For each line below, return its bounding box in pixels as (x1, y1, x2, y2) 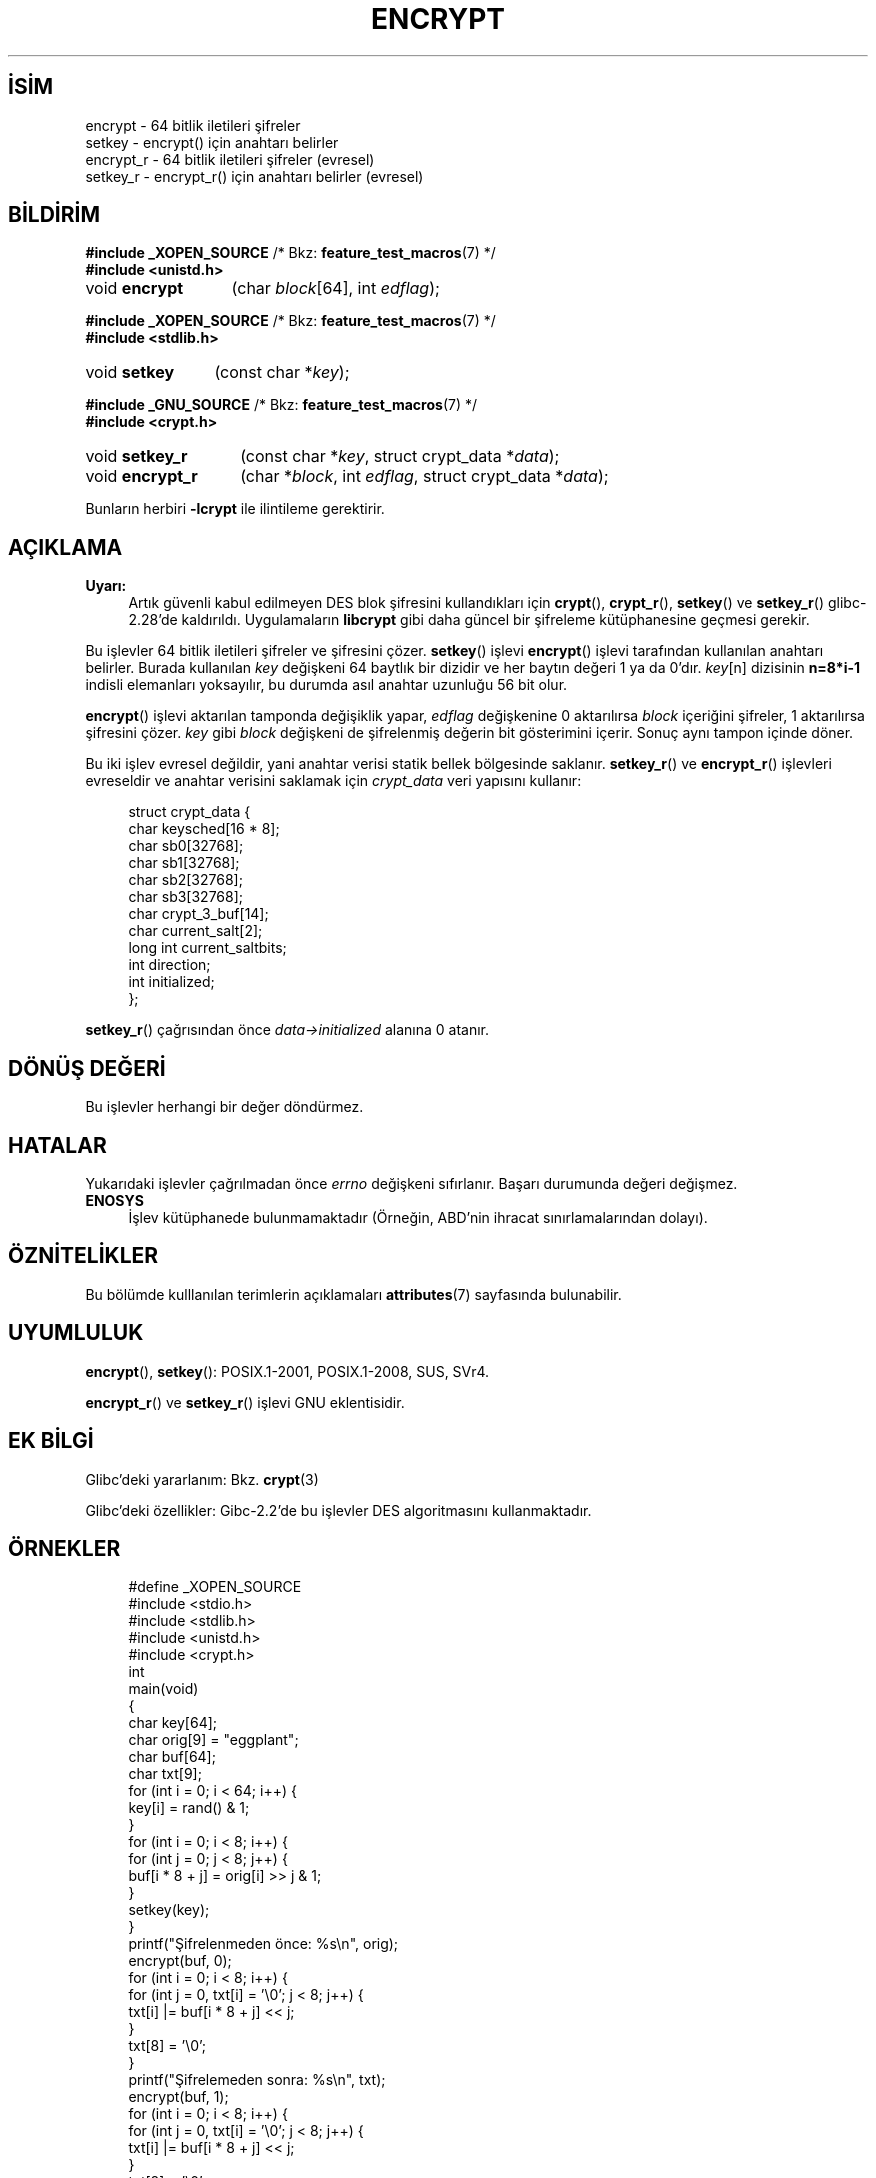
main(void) (128, 1680, 199, 1698)
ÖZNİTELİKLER (8, 1243, 159, 1269)
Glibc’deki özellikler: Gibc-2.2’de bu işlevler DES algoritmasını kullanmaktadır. (85, 1501, 592, 1519)
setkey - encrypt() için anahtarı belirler (85, 133, 339, 151)
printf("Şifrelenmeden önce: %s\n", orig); (128, 1935, 399, 1953)
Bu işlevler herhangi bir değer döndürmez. (85, 1098, 364, 1116)
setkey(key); (128, 1901, 210, 1919)
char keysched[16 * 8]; (128, 820, 280, 838)
